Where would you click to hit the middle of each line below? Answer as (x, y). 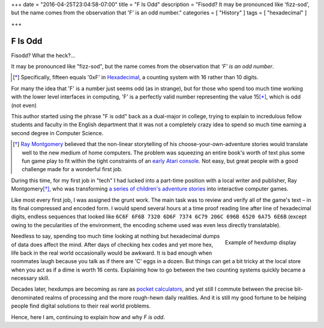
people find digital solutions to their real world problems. (81, 306)
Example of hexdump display (261, 242)
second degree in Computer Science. (57, 133)
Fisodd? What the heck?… (43, 55)
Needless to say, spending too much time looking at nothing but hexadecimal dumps (115, 236)
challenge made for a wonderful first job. (72, 169)
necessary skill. (30, 278)
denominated (28, 297)
